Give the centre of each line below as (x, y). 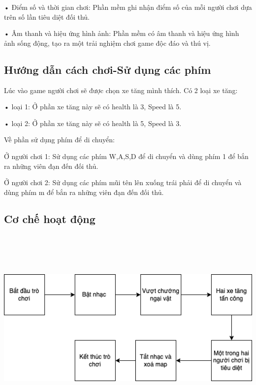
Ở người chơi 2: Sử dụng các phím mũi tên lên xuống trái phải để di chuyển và (123, 182)
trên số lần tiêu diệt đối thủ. (47, 16)
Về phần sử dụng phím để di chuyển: (59, 140)
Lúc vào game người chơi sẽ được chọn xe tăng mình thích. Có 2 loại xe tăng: (121, 90)
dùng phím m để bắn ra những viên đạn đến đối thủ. (84, 192)
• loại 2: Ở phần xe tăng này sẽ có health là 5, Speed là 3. (93, 123)
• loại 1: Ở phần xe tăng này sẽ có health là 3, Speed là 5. (93, 107)
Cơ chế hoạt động (50, 218)
